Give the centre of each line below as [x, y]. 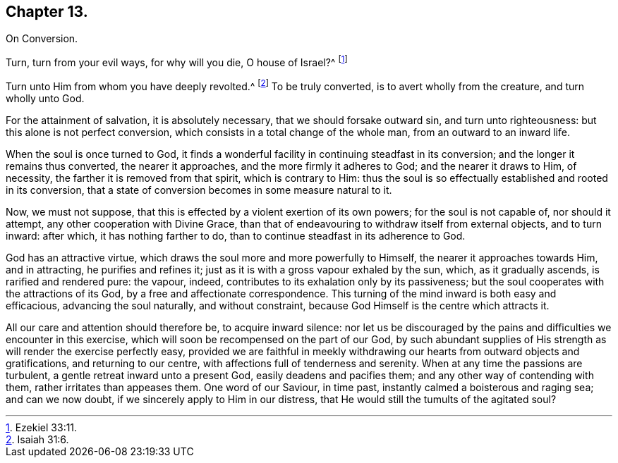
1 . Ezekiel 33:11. [42, 427]
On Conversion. [42, 39]
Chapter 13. [47, 12]
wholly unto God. [45, 98]
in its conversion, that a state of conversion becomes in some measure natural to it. [199, 190]
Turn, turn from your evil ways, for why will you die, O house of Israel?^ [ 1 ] [177, 62]
